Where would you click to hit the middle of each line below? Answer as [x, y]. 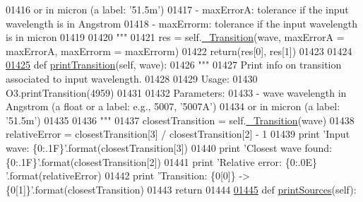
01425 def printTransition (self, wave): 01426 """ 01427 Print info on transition [174, 65]
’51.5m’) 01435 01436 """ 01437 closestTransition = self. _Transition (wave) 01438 [180, 120]
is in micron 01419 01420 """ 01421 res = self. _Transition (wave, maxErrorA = [175, 37]
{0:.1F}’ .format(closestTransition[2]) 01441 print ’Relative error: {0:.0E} [161, 161]
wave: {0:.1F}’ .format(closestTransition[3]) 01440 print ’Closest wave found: [169, 147]
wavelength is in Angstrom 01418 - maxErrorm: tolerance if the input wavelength [181, 23]
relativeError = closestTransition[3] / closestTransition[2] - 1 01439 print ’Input [178, 134]
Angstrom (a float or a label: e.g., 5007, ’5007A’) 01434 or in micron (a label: [173, 106]
